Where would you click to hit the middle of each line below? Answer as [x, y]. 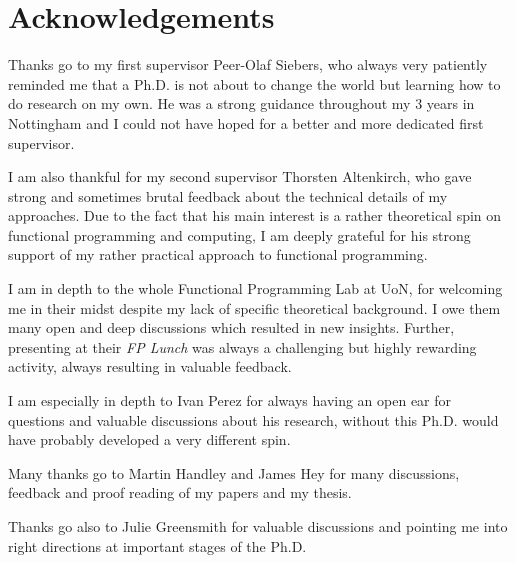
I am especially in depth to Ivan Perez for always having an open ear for [230, 400]
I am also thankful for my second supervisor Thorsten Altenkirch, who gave [240, 176]
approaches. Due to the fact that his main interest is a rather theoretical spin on [255, 215]
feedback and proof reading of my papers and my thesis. [180, 492]
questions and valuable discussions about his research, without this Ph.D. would [253, 419]
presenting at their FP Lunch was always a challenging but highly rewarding [242, 346]
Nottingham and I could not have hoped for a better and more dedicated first [246, 122]
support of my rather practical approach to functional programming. [218, 254]
